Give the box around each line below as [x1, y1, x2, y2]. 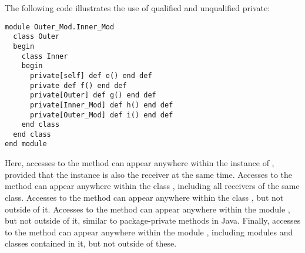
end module [5, 140, 47, 149]
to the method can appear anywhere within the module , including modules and [5, 225, 293, 238]
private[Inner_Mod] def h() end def [29, 100, 173, 109]
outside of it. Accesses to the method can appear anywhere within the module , [5, 203, 290, 215]
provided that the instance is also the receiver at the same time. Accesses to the [5, 168, 292, 180]
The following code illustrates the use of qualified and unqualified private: [5, 2, 270, 14]
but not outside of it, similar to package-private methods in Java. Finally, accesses [5, 214, 301, 227]
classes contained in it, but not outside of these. [5, 237, 177, 249]
